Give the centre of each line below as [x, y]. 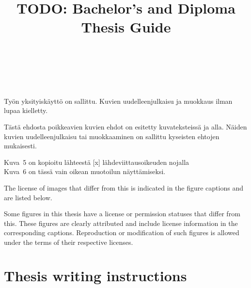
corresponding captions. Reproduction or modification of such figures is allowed [122, 232]
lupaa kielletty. [26, 110]
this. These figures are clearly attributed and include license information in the [121, 223]
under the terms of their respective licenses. [69, 242]
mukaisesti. [20, 146]
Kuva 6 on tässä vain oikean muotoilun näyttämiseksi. [85, 171]
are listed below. [28, 197]
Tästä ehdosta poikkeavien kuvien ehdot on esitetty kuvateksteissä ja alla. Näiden [125, 126]
